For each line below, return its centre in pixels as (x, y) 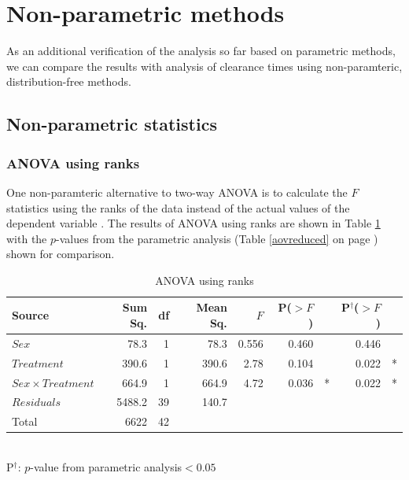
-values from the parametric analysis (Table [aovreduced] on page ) (217, 238)
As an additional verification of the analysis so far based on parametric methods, (201, 51)
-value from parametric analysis (106, 466)
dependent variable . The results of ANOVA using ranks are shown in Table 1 (193, 223)
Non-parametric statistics (112, 124)
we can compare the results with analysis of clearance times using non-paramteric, (204, 66)
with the (27, 238)
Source (31, 315)
